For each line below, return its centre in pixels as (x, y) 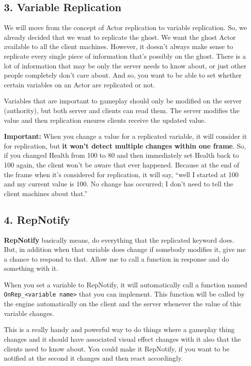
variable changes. (29, 313)
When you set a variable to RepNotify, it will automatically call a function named (125, 284)
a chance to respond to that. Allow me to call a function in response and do (117, 258)
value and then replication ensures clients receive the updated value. (105, 120)
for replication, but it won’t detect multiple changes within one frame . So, (125, 145)
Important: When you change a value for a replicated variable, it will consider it (125, 136)
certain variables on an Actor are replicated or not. (79, 84)
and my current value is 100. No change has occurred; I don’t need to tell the (119, 184)
